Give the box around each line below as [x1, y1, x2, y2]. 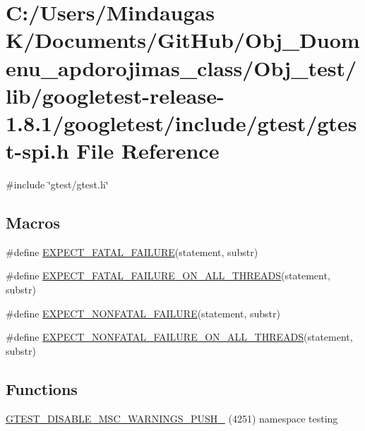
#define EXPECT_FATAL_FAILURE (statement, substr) [6, 244, 258, 259]
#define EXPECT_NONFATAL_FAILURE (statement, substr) [6, 305, 280, 320]
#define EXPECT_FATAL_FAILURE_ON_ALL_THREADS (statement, [6, 268, 330, 283]
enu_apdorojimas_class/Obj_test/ [6, 53, 357, 82]
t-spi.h [6, 136, 69, 165]
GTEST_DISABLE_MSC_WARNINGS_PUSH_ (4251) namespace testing [6, 411, 338, 425]
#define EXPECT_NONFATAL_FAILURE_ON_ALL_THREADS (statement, [6, 329, 353, 344]
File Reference [76, 136, 220, 165]
